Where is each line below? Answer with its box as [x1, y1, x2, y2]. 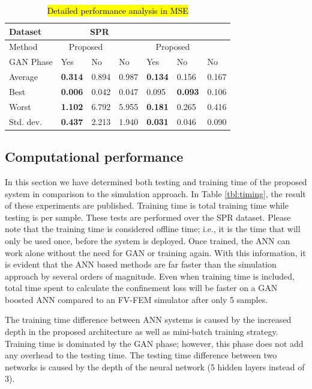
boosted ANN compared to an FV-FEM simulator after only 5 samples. [5, 293, 268, 305]
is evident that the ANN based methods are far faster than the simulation [5, 258, 277, 271]
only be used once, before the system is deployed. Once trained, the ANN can [5, 234, 290, 247]
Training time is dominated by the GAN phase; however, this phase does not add [5, 337, 304, 349]
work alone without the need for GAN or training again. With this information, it [5, 246, 306, 259]
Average [9, 70, 38, 83]
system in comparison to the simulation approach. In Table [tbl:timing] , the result [5, 187, 306, 200]
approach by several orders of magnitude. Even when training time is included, [5, 269, 295, 282]
